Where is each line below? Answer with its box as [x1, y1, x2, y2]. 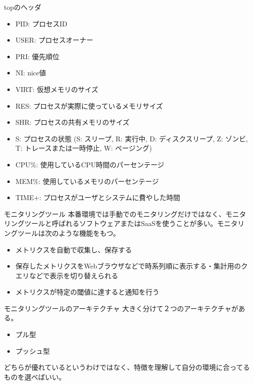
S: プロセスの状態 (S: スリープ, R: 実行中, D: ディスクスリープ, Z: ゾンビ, [15, 133, 248, 143]
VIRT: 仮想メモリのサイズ [15, 84, 98, 94]
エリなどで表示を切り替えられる [15, 270, 118, 280]
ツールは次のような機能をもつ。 [17, 227, 120, 238]
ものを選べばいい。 [4, 371, 66, 382]
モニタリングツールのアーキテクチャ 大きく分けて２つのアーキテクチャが [4, 303, 238, 313]
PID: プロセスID [15, 18, 68, 28]
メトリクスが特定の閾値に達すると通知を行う [15, 287, 160, 297]
